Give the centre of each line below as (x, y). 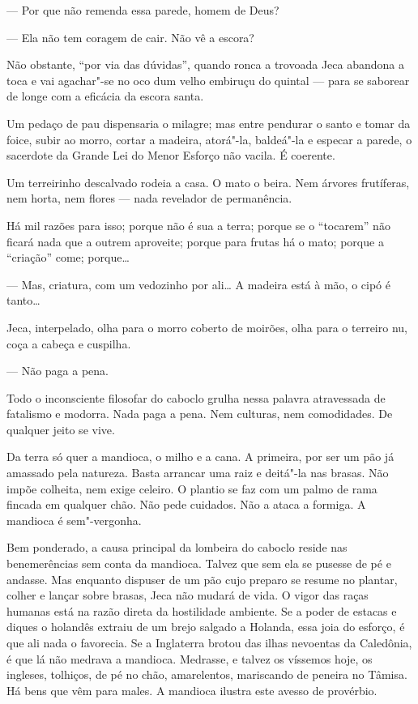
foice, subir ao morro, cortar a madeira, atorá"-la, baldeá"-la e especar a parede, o (209, 139)
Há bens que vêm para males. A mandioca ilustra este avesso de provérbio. (192, 690)
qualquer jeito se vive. (61, 429)
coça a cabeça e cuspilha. (69, 343)
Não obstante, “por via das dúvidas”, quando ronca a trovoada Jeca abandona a (205, 64)
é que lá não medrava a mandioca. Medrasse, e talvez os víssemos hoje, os (190, 658)
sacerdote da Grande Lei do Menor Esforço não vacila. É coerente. (171, 155)
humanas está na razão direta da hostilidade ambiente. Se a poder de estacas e (202, 610)
